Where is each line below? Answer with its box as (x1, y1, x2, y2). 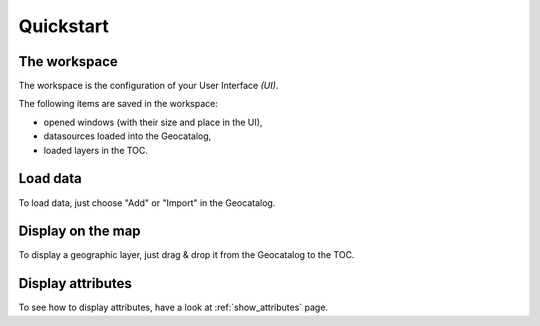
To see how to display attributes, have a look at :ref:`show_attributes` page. (18, 301, 329, 314)
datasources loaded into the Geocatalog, (43, 130, 212, 142)
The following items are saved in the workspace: (18, 98, 219, 110)
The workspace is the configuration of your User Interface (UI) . (18, 80, 279, 92)
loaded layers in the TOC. (43, 144, 149, 156)
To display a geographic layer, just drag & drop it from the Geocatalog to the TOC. (18, 249, 355, 261)
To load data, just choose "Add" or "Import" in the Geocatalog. (18, 196, 276, 209)
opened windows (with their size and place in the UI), (43, 116, 263, 128)
